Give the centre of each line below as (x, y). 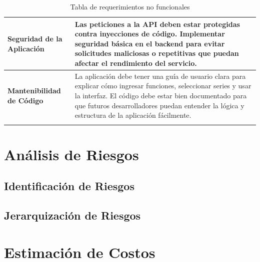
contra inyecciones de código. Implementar (150, 34)
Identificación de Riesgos (69, 186)
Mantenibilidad (34, 91)
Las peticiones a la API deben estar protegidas (157, 24)
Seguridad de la (35, 38)
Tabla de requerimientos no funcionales (130, 6)
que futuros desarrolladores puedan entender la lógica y (159, 105)
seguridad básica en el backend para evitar (150, 43)
